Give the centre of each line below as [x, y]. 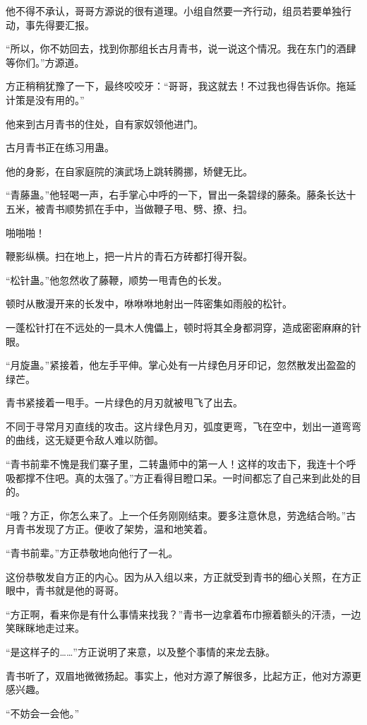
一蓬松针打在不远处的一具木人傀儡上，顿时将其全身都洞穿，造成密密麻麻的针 [183, 327]
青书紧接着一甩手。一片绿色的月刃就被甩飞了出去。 [124, 402]
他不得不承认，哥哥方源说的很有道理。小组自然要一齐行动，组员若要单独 [174, 11]
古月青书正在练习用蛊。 [60, 147]
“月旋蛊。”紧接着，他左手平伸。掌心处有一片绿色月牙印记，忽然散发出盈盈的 [181, 365]
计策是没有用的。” [45, 99]
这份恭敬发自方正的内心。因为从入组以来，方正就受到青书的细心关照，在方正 [183, 576]
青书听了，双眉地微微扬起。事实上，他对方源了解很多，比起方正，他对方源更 [183, 675]
